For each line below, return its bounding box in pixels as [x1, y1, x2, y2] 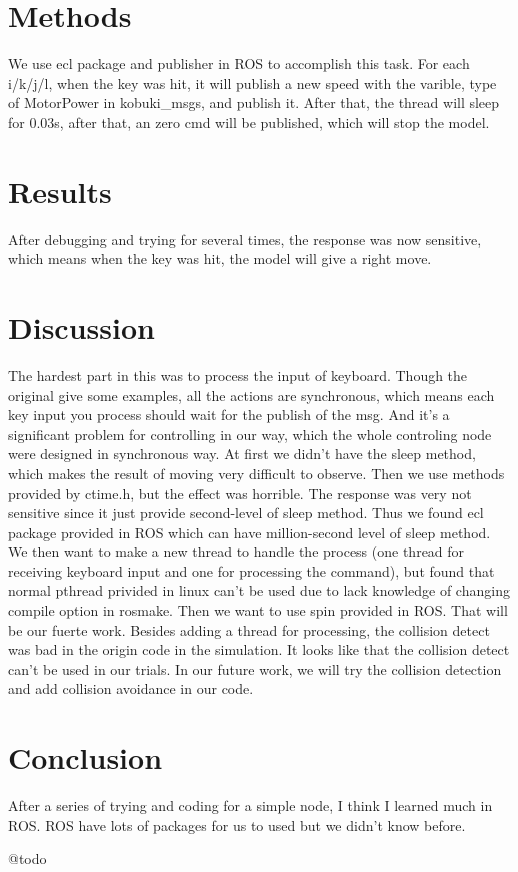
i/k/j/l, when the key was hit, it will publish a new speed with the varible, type [8, 72, 497, 93]
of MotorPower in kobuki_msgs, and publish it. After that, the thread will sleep [8, 92, 500, 113]
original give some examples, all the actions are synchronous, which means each [8, 384, 495, 405]
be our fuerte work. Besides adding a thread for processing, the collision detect [8, 619, 490, 640]
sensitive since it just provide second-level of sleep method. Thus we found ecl [8, 502, 484, 523]
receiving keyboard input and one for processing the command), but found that [8, 560, 495, 581]
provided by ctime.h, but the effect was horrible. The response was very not [8, 482, 472, 503]
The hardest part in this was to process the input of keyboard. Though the [8, 364, 468, 385]
